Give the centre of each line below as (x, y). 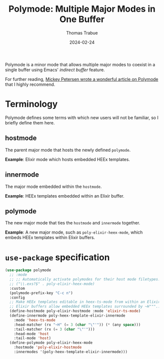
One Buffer (82, 19)
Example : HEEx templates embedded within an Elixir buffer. (65, 196)
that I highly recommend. (30, 84)
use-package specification (57, 257)
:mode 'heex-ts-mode (35, 320)
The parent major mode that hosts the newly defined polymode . (68, 150)
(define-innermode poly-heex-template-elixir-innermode (67, 316)
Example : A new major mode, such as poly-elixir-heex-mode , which (74, 232)
